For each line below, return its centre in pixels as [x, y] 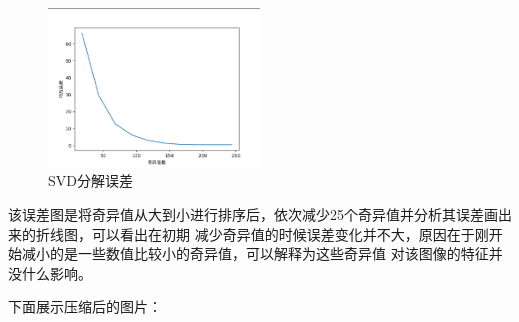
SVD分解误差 [90, 180]
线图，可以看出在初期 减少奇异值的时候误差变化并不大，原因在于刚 [269, 233]
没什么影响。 [50, 272]
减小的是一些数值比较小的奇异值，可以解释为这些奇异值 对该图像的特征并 [262, 253]
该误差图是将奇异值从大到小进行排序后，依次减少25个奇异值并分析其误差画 [253, 214]
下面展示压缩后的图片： [85, 306]
